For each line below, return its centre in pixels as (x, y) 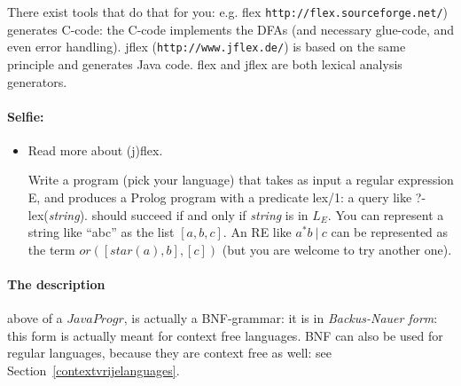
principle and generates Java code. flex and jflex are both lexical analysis (205, 63)
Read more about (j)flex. (95, 150)
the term (51, 249)
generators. (37, 81)
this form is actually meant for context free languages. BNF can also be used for (225, 335)
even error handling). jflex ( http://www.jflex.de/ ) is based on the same (207, 47)
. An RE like (257, 232)
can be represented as (390, 232)
